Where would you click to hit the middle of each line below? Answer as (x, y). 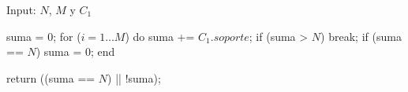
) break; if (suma (361, 36)
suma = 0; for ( (44, 36)
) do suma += (160, 36)
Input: (21, 9)
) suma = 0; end (75, 52)
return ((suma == (51, 77)
